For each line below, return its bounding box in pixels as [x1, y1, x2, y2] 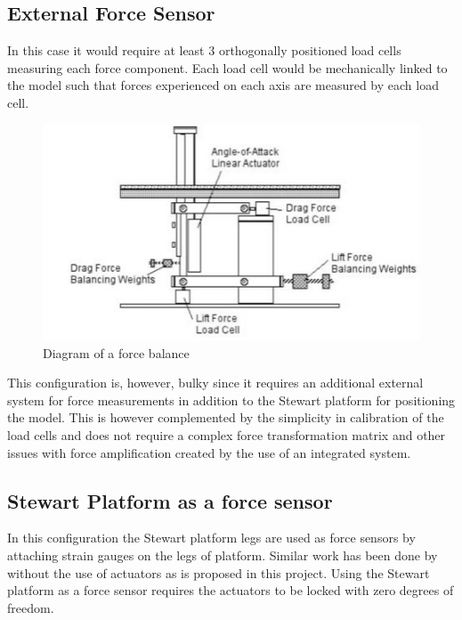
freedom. [7, 598, 54, 616]
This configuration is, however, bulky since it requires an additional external [7, 373, 424, 392]
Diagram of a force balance [43, 343, 190, 362]
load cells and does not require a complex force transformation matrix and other [7, 426, 446, 445]
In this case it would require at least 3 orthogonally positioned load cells [7, 41, 401, 60]
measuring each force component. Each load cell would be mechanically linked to [7, 58, 448, 77]
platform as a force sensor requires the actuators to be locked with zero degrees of [7, 581, 454, 600]
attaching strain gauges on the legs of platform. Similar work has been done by [7, 546, 438, 565]
